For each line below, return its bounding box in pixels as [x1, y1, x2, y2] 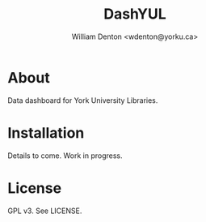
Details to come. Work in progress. [7, 151, 123, 160]
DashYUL [103, 5, 166, 23]
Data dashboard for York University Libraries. [7, 95, 158, 105]
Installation [7, 123, 85, 142]
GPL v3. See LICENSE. [7, 206, 82, 216]
